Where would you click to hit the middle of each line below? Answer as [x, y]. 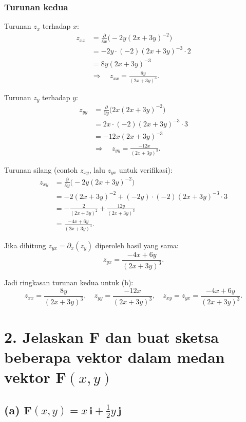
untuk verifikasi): [146, 169]
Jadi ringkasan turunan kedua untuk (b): [69, 282]
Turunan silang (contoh [41, 169]
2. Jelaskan [44, 336]
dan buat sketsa [162, 336]
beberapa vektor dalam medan [115, 356]
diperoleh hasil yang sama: [137, 245]
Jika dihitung [25, 245]
